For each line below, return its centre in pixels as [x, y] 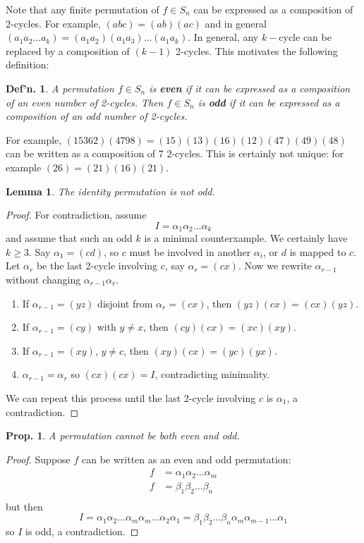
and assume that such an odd [69, 238]
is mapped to [318, 251]
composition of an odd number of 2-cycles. [97, 116]
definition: [28, 65]
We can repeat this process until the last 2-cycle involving [131, 397]
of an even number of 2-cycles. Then [85, 102]
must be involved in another [190, 251]
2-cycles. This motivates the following [257, 50]
